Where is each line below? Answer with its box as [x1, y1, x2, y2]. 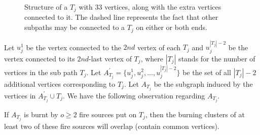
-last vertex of [89, 53, 132, 63]
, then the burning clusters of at [145, 109, 245, 119]
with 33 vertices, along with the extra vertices [79, 2, 221, 12]
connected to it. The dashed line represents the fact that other [24, 12, 218, 22]
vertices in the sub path [4, 66, 78, 77]
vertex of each [137, 42, 181, 52]
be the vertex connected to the [26, 42, 121, 52]
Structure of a [24, 2, 68, 12]
